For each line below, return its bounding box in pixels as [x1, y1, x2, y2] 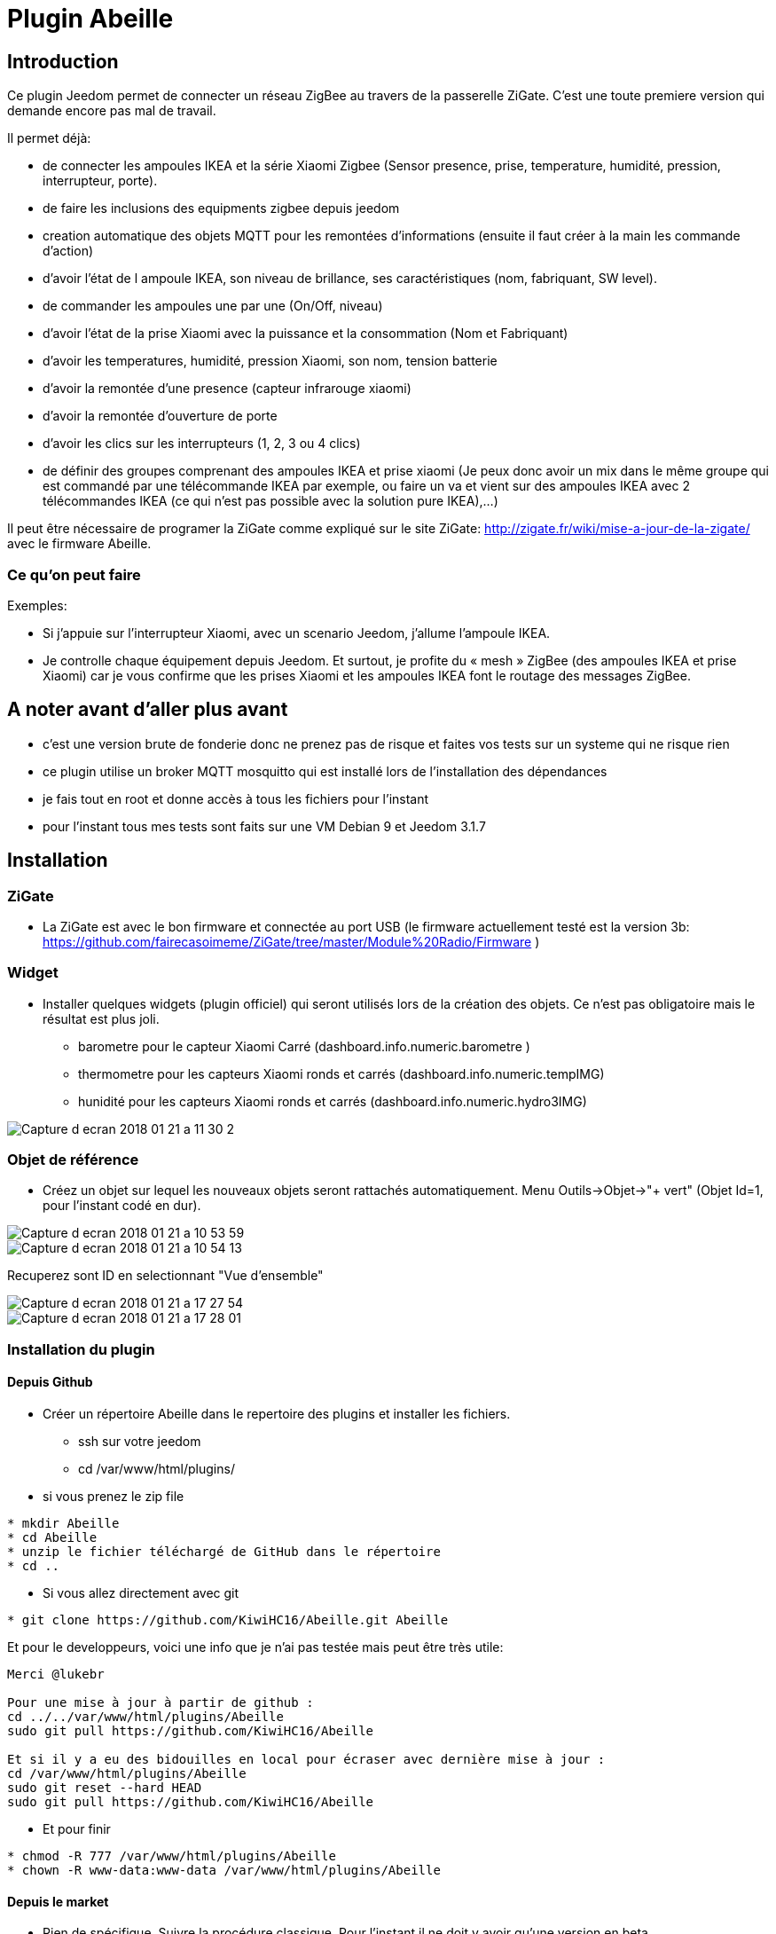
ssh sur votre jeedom [78, 1434, 201, 1450]
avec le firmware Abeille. [7, 536, 152, 552]
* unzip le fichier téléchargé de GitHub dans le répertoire [7, 1545, 441, 1560]
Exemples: [7, 597, 67, 613]
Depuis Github [7, 1374, 93, 1390]
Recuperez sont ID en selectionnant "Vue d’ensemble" [7, 1268, 324, 1284]
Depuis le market [7, 1893, 109, 1909]
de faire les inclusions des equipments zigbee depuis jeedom [43, 200, 400, 216]
